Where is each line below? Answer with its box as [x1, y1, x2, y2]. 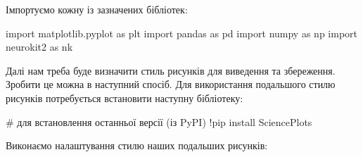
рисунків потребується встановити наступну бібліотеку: [6, 90, 243, 105]
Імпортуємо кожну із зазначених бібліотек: [6, 2, 188, 16]
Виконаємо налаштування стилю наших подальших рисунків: [6, 138, 268, 153]
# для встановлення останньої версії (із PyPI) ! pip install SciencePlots [6, 114, 312, 129]
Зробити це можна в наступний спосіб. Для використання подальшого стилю [6, 77, 336, 92]
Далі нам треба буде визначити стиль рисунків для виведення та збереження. [6, 63, 336, 77]
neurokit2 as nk [6, 39, 73, 54]
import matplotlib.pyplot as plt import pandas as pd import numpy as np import [6, 25, 358, 40]
